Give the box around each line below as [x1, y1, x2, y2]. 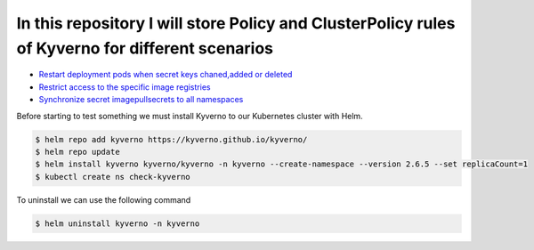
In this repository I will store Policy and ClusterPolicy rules [16, 13, 456, 33]
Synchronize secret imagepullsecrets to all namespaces [38, 94, 244, 105]
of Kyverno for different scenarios [16, 38, 274, 58]
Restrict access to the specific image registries [38, 81, 211, 93]
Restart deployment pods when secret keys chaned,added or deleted [38, 69, 293, 80]
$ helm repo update [35, 147, 120, 157]
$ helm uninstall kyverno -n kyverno [35, 218, 200, 229]
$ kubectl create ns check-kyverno [35, 172, 190, 181]
